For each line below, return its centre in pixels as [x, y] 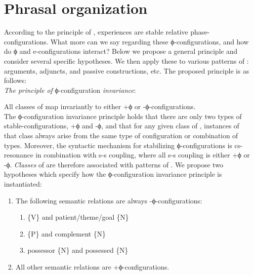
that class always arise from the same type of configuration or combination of [121, 136]
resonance [19, 155]
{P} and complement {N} [66, 233]
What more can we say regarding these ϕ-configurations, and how [150, 41]
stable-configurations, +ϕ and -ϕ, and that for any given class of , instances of [122, 126]
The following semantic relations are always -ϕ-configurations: [109, 200]
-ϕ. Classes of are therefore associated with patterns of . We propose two [114, 164]
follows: [15, 80]
